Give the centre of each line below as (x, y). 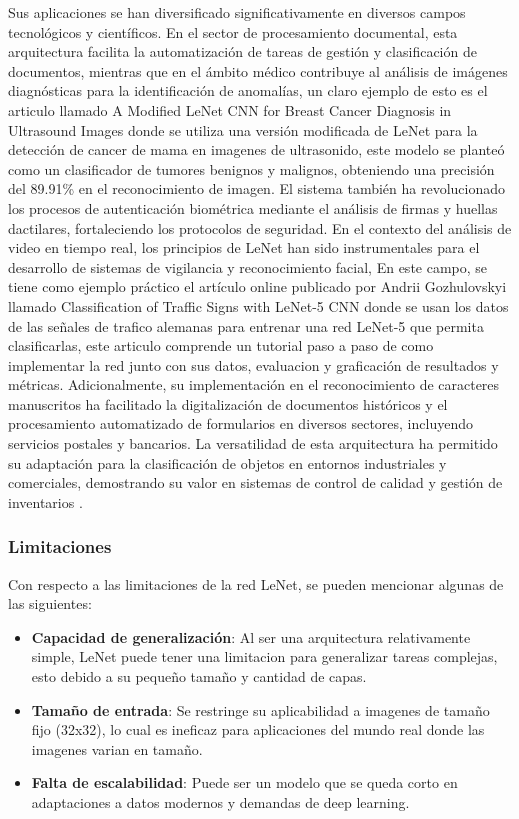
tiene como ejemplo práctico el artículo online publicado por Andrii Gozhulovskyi (257, 286)
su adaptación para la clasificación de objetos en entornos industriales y (227, 462)
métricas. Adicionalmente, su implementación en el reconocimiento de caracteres (254, 384)
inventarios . (45, 501)
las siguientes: (50, 603)
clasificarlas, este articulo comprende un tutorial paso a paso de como (221, 345)
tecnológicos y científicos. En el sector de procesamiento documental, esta (233, 31)
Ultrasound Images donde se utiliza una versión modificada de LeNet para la (243, 129)
